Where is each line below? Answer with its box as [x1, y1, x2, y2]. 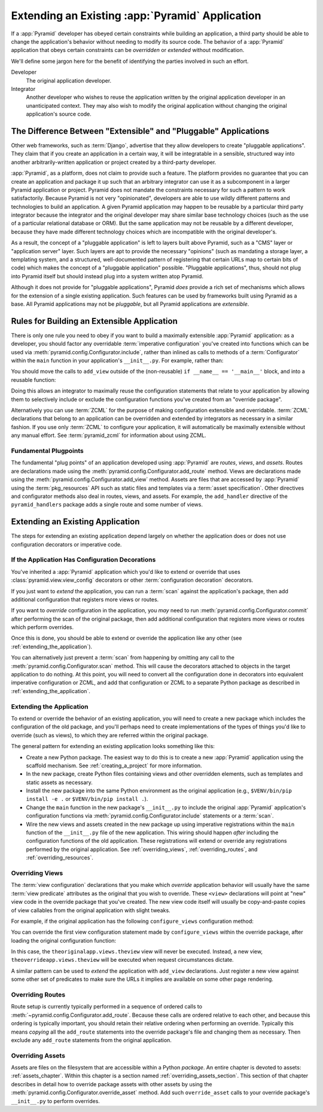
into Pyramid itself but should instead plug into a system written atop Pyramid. [11, 272, 203, 279]
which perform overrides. [11, 624, 74, 631]
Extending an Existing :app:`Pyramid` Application [11, 9, 261, 22]
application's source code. [26, 111, 92, 118]
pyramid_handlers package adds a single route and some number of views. [11, 501, 203, 508]
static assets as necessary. [26, 779, 93, 786]
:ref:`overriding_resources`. [26, 854, 94, 861]
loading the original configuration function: [11, 937, 117, 944]
